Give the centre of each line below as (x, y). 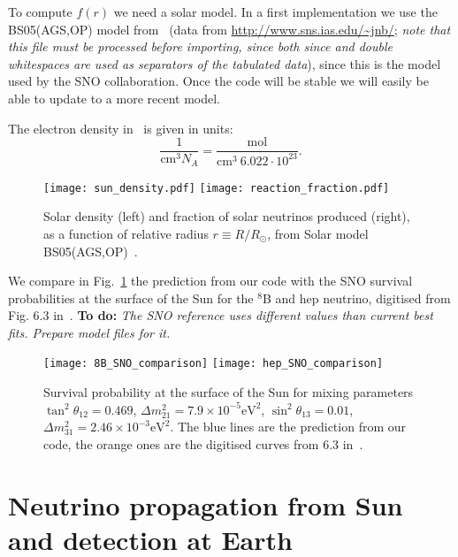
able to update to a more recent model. (114, 98)
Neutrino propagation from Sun (206, 504)
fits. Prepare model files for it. (89, 332)
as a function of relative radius (126, 233)
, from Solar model (318, 233)
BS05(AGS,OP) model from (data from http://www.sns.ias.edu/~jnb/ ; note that (229, 29)
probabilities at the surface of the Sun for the (131, 298)
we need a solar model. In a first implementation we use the (275, 11)
